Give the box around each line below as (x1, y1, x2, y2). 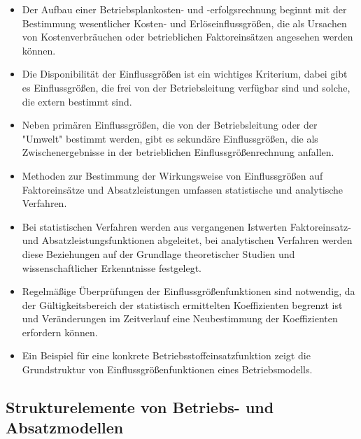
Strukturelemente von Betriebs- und (6, 396, 274, 418)
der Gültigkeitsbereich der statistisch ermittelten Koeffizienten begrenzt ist (22, 297, 343, 312)
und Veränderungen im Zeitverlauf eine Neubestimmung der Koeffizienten (22, 311, 338, 326)
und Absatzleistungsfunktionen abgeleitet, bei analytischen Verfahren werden (22, 233, 353, 247)
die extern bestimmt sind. (22, 94, 132, 108)
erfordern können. (22, 324, 98, 339)
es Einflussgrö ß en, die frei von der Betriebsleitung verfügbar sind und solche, (22, 80, 351, 94)
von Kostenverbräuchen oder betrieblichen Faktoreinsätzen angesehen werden (22, 29, 353, 44)
